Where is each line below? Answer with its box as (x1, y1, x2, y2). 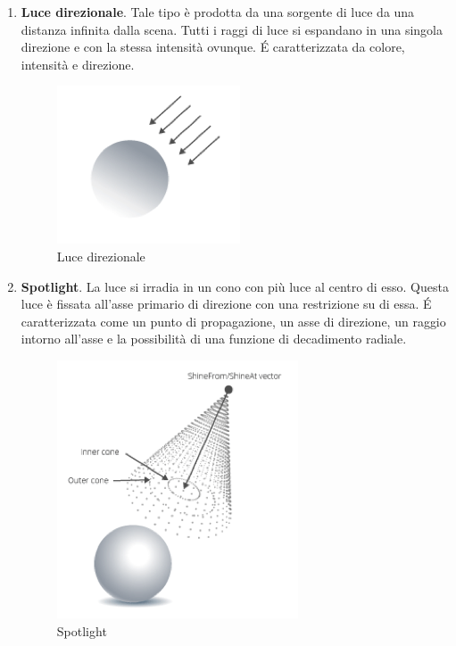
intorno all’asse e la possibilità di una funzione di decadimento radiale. (21, 329, 407, 348)
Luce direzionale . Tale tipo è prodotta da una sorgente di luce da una (21, 3, 415, 21)
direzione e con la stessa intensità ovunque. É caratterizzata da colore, (21, 37, 405, 56)
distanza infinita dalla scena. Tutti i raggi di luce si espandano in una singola (21, 20, 443, 38)
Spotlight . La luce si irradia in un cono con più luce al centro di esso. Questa (21, 277, 449, 295)
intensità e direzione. (21, 54, 135, 73)
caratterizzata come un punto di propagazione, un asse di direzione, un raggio (21, 311, 446, 330)
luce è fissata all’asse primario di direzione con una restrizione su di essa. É (21, 294, 432, 313)
